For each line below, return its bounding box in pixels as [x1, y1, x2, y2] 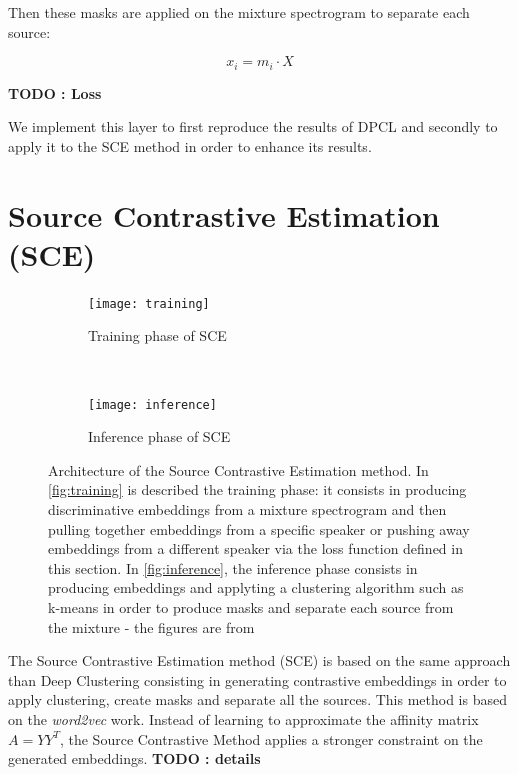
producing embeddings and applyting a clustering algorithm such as [48, 577, 464, 598]
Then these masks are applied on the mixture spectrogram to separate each [8, 2, 470, 22]
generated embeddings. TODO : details [8, 748, 261, 769]
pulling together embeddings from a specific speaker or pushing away [48, 518, 470, 539]
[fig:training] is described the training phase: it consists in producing [48, 479, 467, 500]
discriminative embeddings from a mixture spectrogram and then [48, 499, 447, 520]
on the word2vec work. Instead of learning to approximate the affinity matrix [8, 708, 479, 729]
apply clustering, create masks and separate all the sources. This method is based [8, 689, 507, 710]
